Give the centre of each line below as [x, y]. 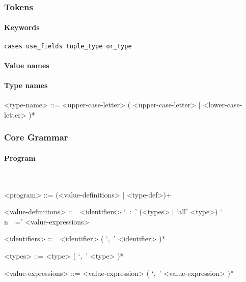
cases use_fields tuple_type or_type [68, 46]
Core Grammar [36, 137]
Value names [27, 65]
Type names [26, 85]
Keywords [22, 27]
